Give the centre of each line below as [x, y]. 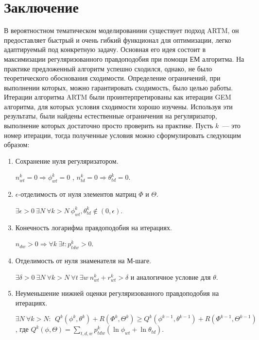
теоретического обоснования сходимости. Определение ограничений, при [112, 78]
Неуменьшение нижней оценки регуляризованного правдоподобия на [117, 293]
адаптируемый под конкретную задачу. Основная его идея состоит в [105, 49]
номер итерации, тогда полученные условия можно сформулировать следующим [122, 135]
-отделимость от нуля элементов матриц [77, 194]
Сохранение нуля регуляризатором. [67, 161]
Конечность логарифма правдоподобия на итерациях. [94, 227]
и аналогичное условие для [171, 277]
